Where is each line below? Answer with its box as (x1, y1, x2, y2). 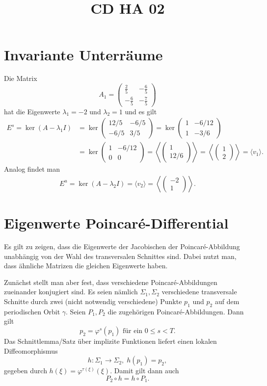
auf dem (214, 296, 240, 307)
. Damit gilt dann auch (110, 365, 179, 376)
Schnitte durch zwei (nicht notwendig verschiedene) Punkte (4, 296, 182, 307)
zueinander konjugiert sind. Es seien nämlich (4, 286, 138, 297)
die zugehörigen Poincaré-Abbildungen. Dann (107, 306, 244, 316)
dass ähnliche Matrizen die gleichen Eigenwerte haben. (4, 260, 168, 271)
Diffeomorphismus (4, 345, 58, 356)
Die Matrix (4, 73, 37, 83)
